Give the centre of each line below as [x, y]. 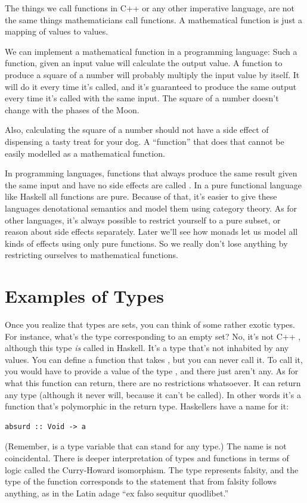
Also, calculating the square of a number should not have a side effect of [137, 130]
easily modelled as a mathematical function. [85, 153]
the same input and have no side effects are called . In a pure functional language [153, 184]
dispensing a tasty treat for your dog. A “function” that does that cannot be [145, 141]
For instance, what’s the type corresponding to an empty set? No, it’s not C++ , [153, 336]
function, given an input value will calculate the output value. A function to [144, 63]
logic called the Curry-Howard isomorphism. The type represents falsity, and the [152, 469]
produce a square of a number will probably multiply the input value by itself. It [152, 74]
